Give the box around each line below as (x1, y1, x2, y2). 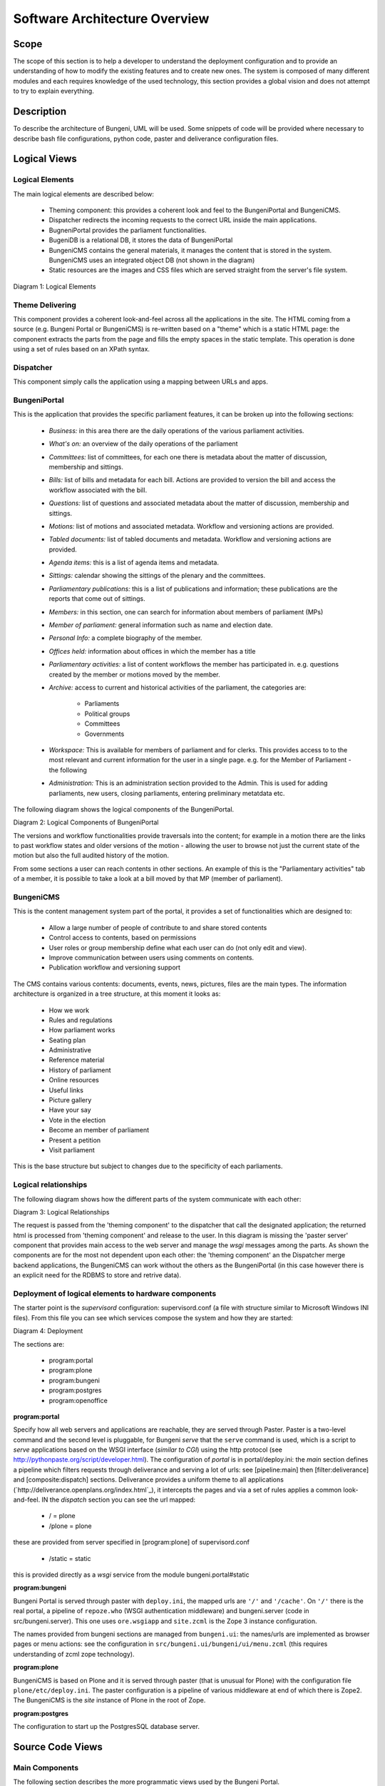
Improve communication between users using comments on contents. (48, 953, 255, 962)
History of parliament (48, 1065, 111, 1074)
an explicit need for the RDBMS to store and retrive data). (13, 1271, 182, 1279)
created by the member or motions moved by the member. (48, 670, 220, 679)
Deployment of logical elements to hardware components (13, 1289, 217, 1299)
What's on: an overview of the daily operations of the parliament (48, 439, 238, 448)
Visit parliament (48, 1145, 96, 1154)
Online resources (48, 1076, 99, 1084)
